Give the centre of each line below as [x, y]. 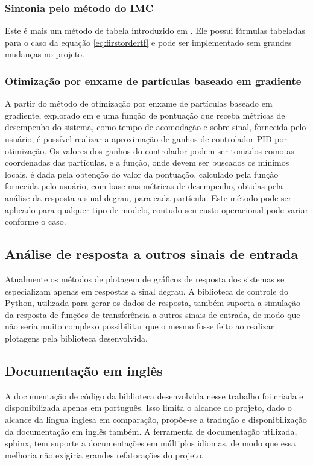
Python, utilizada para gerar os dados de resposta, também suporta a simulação [153, 303]
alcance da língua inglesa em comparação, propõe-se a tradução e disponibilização [156, 419]
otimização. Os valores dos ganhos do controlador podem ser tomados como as [150, 150]
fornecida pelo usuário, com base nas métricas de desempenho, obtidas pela [144, 186]
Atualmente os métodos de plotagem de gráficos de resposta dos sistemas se [145, 279]
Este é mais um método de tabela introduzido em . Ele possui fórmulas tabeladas [155, 30]
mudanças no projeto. [45, 54]
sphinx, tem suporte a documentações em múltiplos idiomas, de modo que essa [150, 443]
